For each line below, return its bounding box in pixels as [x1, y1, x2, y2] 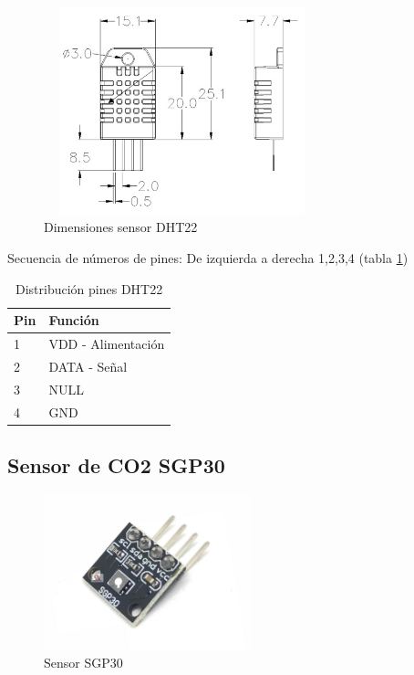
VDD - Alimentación [48, 333, 165, 353]
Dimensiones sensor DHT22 [44, 217, 198, 237]
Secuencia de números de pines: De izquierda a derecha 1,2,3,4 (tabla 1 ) [7, 248, 409, 267]
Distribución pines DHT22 [15, 279, 163, 298]
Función [48, 311, 99, 330]
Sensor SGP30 [44, 653, 123, 672]
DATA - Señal [48, 356, 128, 375]
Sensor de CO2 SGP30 [7, 451, 225, 479]
